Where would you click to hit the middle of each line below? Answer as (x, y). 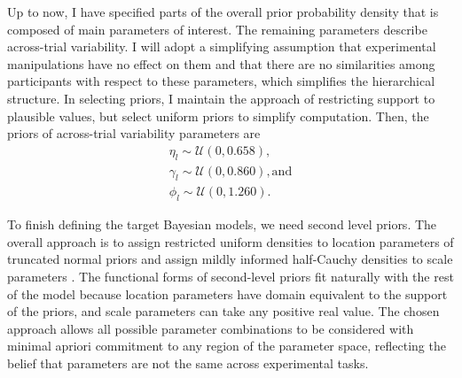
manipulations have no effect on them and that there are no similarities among (221, 63)
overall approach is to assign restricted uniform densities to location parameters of (231, 241)
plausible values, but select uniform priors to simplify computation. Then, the (218, 116)
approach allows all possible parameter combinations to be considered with (211, 328)
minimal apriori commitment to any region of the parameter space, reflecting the (227, 346)
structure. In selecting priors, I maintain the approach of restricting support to (221, 98)
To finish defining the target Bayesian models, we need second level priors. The (222, 224)
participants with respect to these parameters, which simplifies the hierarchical (221, 81)
